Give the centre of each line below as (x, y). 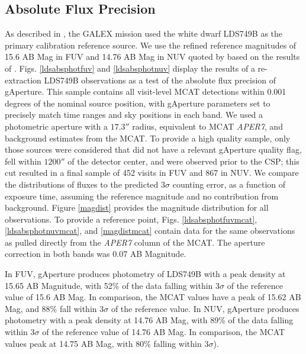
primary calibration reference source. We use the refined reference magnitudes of (151, 45)
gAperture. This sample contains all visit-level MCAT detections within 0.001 (146, 91)
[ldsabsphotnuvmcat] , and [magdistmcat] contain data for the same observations (150, 231)
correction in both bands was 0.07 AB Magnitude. (96, 254)
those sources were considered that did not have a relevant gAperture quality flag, (153, 149)
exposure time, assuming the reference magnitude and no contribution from (142, 196)
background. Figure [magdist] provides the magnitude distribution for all (137, 207)
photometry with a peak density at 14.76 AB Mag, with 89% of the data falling (149, 320)
